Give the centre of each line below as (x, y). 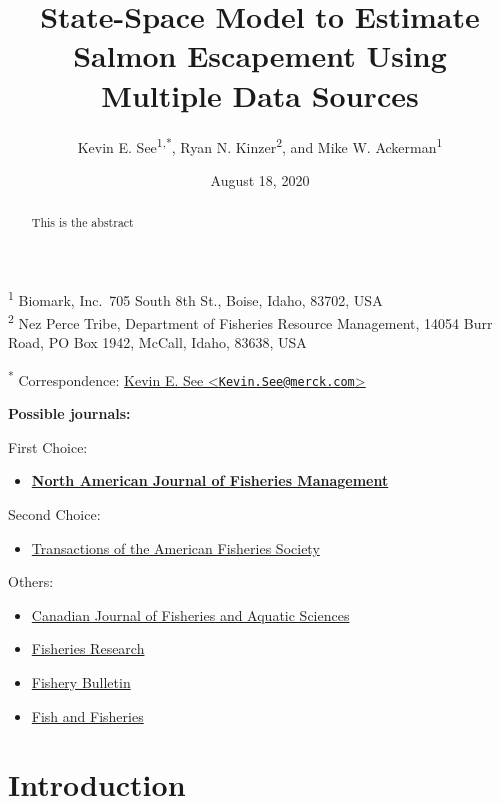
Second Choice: (54, 513)
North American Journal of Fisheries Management (210, 480)
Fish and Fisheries (87, 715)
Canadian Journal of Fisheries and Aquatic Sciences (190, 614)
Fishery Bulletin (81, 681)
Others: (31, 581)
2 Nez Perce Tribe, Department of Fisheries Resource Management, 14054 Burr (250, 321)
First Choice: (48, 446)
